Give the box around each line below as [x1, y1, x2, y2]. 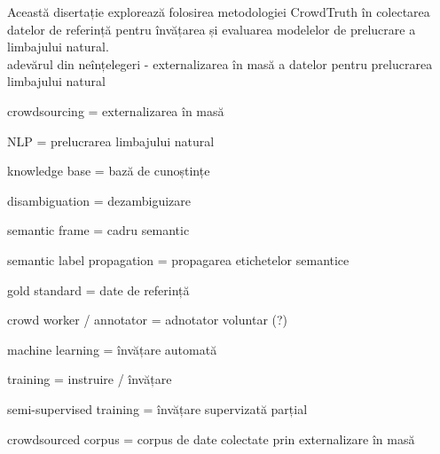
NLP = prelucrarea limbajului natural [7, 131, 215, 150]
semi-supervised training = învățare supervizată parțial [7, 399, 308, 418]
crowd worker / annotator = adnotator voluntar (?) [7, 310, 288, 329]
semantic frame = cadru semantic [7, 221, 190, 239]
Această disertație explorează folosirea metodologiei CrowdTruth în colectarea [7, 3, 430, 20]
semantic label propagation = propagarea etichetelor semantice [7, 250, 350, 269]
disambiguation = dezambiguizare [7, 191, 192, 209]
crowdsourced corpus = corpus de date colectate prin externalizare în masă [7, 429, 415, 448]
